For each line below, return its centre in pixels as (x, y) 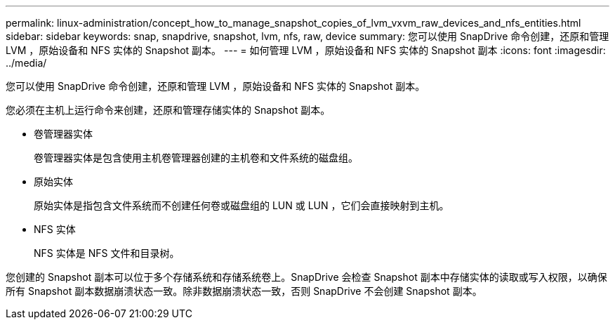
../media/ (26, 63)
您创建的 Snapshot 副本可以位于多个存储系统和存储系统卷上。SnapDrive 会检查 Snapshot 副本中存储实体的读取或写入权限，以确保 (306, 277)
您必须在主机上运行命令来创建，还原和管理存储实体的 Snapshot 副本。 (168, 110)
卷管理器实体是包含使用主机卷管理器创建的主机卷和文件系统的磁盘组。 (196, 158)
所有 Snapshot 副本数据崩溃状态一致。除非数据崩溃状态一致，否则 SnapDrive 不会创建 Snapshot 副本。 (244, 291)
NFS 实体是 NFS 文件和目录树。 (107, 253)
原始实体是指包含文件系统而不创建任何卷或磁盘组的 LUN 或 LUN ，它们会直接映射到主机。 (242, 205)
